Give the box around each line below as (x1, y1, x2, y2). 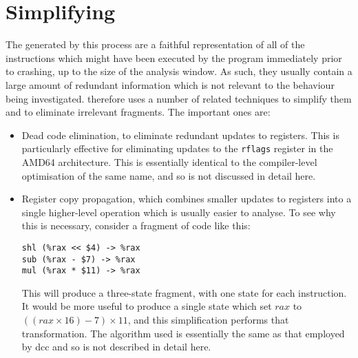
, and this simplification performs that (127, 313, 289, 327)
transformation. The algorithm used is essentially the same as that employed (21, 326, 345, 340)
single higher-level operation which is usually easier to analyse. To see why (21, 204, 336, 219)
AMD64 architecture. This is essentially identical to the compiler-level (21, 154, 317, 169)
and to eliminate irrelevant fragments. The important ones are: (6, 105, 271, 119)
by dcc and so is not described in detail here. (21, 339, 211, 354)
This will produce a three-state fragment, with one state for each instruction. (21, 285, 347, 299)
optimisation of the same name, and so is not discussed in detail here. (21, 168, 316, 182)
